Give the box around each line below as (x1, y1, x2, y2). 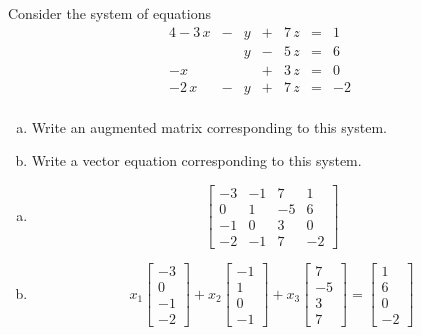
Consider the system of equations (8, 3, 211, 23)
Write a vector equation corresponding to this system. (31, 150, 362, 171)
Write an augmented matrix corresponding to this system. (31, 116, 387, 137)
